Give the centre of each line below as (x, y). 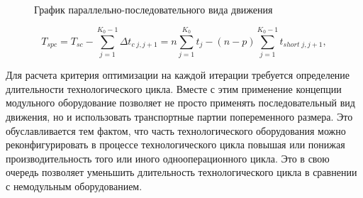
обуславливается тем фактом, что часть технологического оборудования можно (176, 130)
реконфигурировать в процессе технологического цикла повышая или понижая (175, 144)
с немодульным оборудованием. (74, 186)
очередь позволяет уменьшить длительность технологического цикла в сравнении (181, 172)
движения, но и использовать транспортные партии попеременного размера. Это (179, 116)
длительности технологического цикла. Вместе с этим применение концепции (174, 88)
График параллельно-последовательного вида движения (153, 9)
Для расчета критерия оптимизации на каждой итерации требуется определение (178, 75)
